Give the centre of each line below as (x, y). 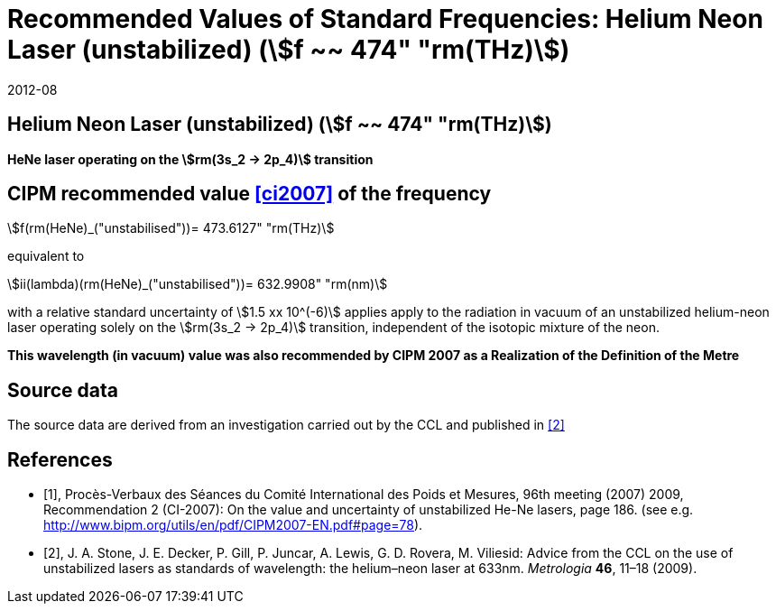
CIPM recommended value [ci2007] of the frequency (249, 194)
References (60, 459)
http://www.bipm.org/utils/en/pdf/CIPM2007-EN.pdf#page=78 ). (233, 525)
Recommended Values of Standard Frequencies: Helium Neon (385, 19)
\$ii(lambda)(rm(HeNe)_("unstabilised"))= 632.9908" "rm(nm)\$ (198, 284)
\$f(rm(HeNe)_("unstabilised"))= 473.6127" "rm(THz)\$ (171, 228)
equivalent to (46, 256)
